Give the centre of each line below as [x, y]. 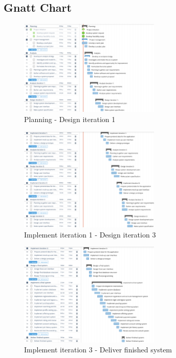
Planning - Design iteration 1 [70, 119]
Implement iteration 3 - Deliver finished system [98, 350]
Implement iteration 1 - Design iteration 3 [90, 234]
